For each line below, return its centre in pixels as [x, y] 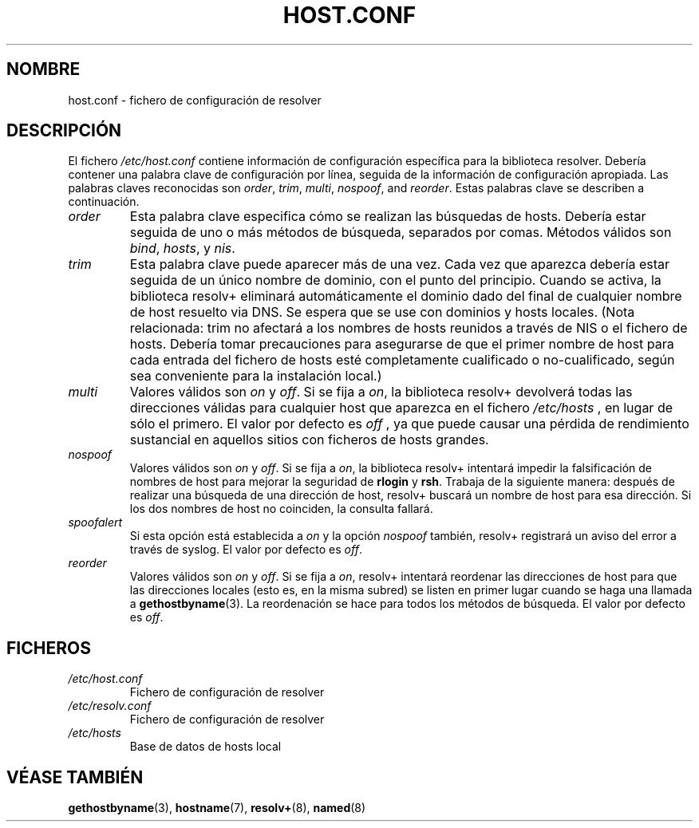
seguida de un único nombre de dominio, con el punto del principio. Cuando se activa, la [395, 280]
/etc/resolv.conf [110, 706]
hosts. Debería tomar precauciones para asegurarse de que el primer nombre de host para [402, 344]
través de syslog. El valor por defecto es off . [246, 550]
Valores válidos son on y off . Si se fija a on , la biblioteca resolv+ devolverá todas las [381, 392]
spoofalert [95, 522]
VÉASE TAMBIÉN [75, 777]
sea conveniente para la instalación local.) [256, 376]
